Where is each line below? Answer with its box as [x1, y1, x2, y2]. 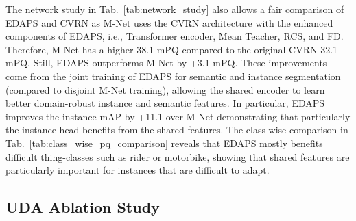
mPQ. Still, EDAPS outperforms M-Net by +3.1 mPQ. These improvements [5, 55, 327, 70]
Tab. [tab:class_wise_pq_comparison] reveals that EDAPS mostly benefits [5, 135, 323, 150]
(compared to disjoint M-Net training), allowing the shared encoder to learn [5, 82, 325, 96]
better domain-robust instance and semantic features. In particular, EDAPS [5, 96, 325, 110]
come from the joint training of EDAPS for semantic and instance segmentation [5, 68, 341, 83]
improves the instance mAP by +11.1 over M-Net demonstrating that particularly [5, 109, 351, 123]
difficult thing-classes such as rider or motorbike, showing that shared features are [5, 149, 350, 164]
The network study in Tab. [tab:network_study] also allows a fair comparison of [5, 2, 344, 16]
